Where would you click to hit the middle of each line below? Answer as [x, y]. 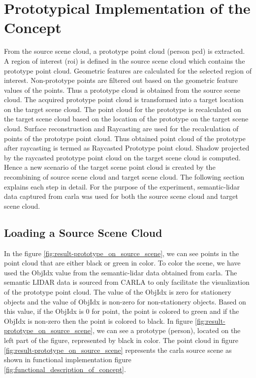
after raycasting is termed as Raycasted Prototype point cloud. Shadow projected [127, 148]
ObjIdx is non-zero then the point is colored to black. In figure [98, 321]
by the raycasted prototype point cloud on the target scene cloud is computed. [122, 157]
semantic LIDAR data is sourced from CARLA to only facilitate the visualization [127, 282]
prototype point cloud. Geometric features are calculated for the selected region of [128, 70]
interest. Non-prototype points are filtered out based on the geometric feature [121, 80]
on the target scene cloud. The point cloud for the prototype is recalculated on [123, 109]
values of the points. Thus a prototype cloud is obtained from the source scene [122, 90]
